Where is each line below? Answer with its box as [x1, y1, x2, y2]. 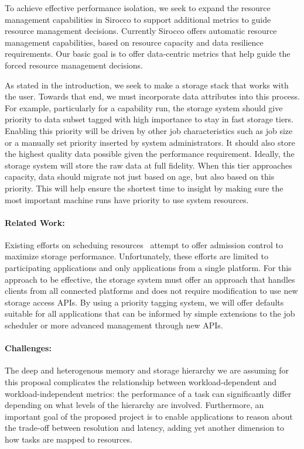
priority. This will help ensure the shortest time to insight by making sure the [5, 181, 283, 194]
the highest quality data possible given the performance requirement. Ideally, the [5, 148, 295, 160]
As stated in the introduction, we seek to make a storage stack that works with [5, 78, 289, 91]
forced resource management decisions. [5, 59, 143, 71]
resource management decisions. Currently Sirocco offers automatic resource [5, 25, 277, 37]
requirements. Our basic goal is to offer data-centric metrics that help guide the [5, 47, 291, 60]
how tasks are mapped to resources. [5, 433, 132, 445]
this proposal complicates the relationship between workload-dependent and [5, 376, 277, 388]
